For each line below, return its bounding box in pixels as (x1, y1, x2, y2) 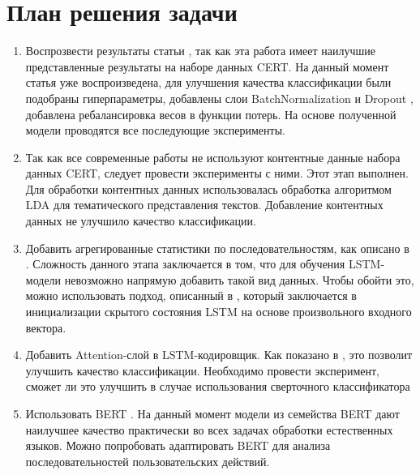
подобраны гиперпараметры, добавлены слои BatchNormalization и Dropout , (25, 89, 414, 106)
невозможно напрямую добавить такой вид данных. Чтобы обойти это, (64, 271, 414, 288)
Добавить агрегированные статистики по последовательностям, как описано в (25, 239, 409, 256)
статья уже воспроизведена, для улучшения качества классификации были (25, 74, 392, 91)
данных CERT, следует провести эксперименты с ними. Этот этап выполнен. (25, 165, 409, 182)
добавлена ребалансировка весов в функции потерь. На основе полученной (25, 105, 396, 122)
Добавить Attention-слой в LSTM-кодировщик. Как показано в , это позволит (25, 346, 413, 363)
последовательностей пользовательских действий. (25, 452, 270, 469)
